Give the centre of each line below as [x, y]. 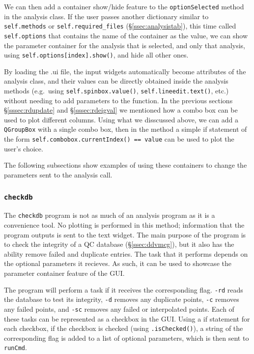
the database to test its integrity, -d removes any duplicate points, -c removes [122, 299]
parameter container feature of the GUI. [64, 273]
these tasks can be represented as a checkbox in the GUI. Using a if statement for [127, 318]
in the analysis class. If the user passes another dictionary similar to [106, 16]
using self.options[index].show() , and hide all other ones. [96, 55]
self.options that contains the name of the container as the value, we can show [126, 35]
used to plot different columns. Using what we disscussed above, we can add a [121, 119]
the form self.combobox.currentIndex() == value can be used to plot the [119, 139]
